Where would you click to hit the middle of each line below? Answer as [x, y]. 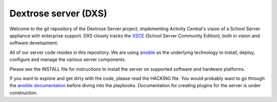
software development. [34, 43]
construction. [24, 93]
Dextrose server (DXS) [58, 13]
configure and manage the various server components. [68, 59]
